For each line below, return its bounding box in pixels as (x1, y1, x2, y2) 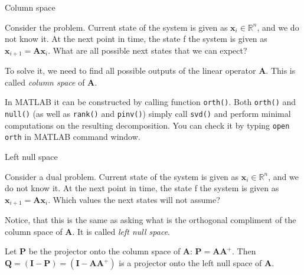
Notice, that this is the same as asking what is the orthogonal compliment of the (5, 214, 296, 226)
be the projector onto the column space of (28, 245, 181, 257)
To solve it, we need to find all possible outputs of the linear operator (5, 64, 256, 77)
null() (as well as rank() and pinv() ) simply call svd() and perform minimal (5, 107, 291, 120)
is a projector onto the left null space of (119, 257, 262, 269)
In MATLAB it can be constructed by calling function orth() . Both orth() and (5, 96, 296, 108)
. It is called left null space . (72, 225, 170, 237)
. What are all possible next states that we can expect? (48, 44, 247, 56)
